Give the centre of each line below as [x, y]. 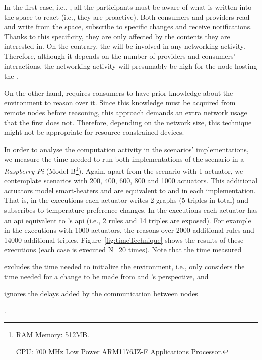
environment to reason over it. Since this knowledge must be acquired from [120, 102]
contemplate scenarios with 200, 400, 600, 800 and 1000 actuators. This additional [131, 181]
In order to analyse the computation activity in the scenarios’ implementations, [126, 149]
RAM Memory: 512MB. [52, 335]
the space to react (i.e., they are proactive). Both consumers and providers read [127, 16]
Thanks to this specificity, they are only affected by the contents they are [117, 36]
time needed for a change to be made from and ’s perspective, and [106, 276]
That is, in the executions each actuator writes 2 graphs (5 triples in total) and [126, 200]
